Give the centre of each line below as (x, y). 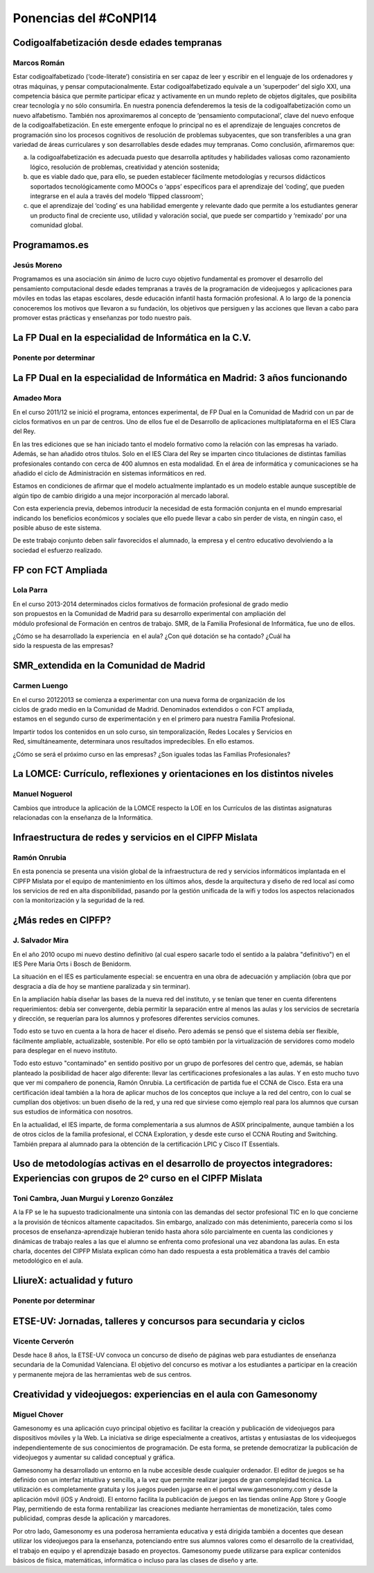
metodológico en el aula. (48, 1260)
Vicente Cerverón (43, 1341)
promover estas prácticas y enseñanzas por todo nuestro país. (102, 317)
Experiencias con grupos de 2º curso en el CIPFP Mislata (137, 1178)
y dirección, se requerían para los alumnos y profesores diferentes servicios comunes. (136, 1018)
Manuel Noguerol (43, 794)
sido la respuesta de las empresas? (63, 646)
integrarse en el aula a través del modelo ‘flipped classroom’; (117, 196)
